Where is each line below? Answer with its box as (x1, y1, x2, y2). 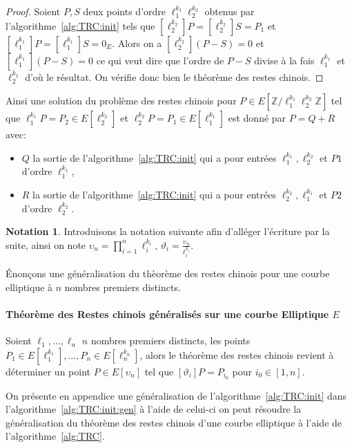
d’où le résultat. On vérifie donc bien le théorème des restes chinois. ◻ (25, 69, 324, 84)
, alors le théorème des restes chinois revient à (139, 347, 334, 362)
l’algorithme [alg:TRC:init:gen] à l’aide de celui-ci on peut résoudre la (6, 402, 302, 416)
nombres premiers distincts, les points (90, 333, 251, 348)
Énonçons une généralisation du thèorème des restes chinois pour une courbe (6, 266, 330, 281)
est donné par (228, 111, 286, 125)
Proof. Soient (6, 4, 61, 18)
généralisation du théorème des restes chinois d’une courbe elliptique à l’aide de (6, 415, 342, 429)
